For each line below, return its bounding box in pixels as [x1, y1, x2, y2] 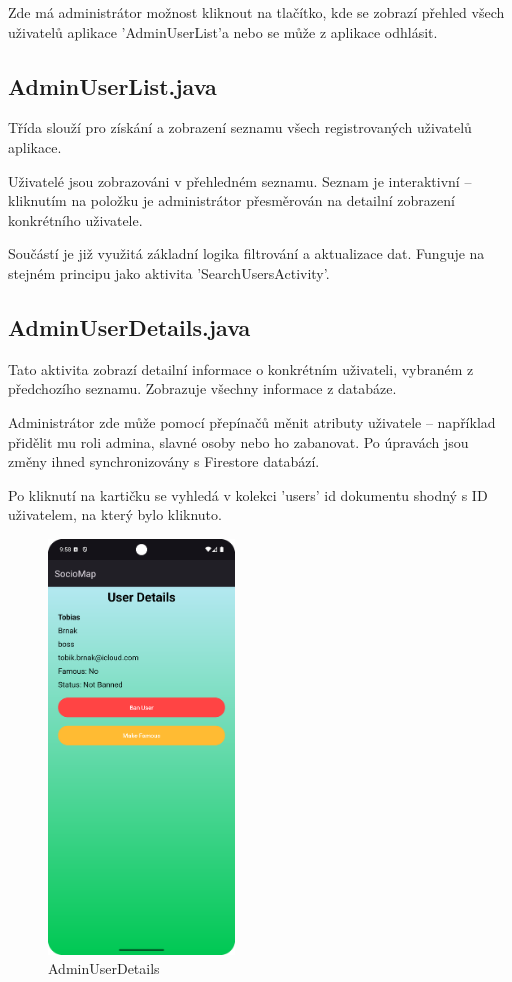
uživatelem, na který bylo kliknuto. [8, 504, 222, 525]
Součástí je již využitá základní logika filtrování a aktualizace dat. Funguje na [8, 243, 485, 264]
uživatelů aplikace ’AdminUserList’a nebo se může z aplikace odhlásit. [8, 21, 438, 42]
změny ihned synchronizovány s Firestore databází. [8, 451, 320, 472]
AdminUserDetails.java [8, 311, 251, 342]
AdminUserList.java [8, 70, 217, 101]
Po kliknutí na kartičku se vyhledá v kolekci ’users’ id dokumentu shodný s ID [8, 484, 488, 505]
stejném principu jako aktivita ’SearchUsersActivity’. [8, 262, 330, 283]
